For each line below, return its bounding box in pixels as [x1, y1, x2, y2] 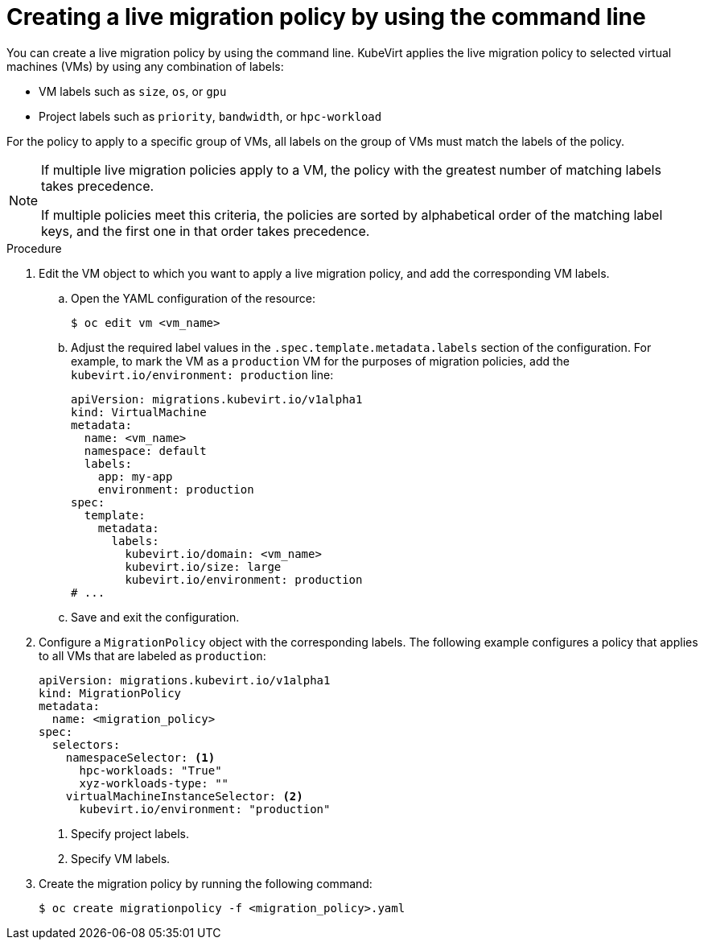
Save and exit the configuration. [71, 609, 240, 624]
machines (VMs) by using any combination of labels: [6, 59, 284, 73]
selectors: [51, 737, 121, 751]
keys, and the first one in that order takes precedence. [41, 222, 370, 239]
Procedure [6, 241, 62, 255]
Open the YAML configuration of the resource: [71, 291, 316, 305]
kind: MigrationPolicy [39, 686, 182, 700]
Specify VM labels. [71, 851, 171, 865]
